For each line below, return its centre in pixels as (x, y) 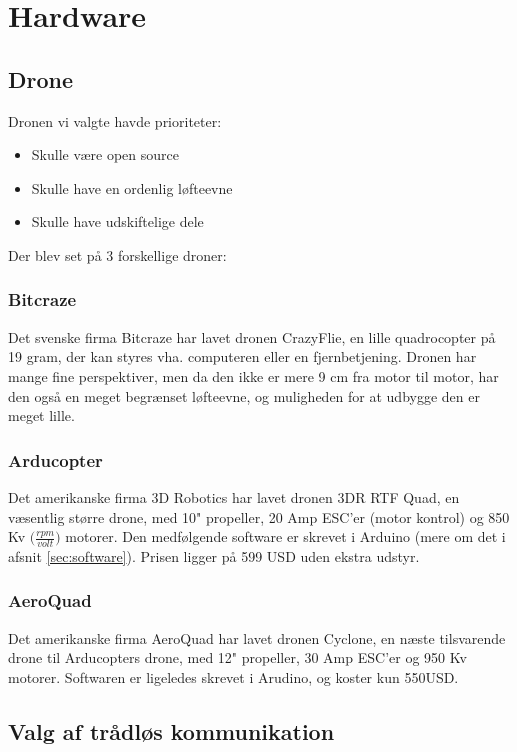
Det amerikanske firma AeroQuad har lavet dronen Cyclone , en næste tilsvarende (257, 637)
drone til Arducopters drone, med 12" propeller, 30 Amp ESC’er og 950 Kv (237, 657)
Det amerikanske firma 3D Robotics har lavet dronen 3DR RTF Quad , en (234, 496)
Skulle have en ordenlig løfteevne (132, 187)
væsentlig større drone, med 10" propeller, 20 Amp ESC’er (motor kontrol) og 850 (259, 516)
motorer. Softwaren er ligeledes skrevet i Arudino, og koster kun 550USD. (233, 676)
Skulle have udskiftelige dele (117, 221)
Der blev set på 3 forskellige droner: (117, 254)
